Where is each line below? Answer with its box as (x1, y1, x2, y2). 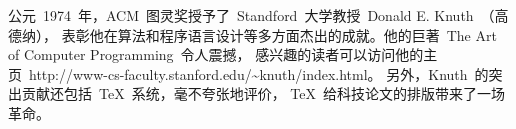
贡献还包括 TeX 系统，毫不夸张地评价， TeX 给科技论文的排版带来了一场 (21, 83, 505, 104)
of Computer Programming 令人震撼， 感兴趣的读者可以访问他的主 (8, 44, 438, 65)
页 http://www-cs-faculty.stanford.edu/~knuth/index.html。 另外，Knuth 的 (8, 63, 489, 84)
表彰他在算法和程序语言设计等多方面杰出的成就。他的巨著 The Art (61, 24, 497, 45)
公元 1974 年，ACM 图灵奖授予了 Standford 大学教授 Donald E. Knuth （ (8, 5, 495, 25)
